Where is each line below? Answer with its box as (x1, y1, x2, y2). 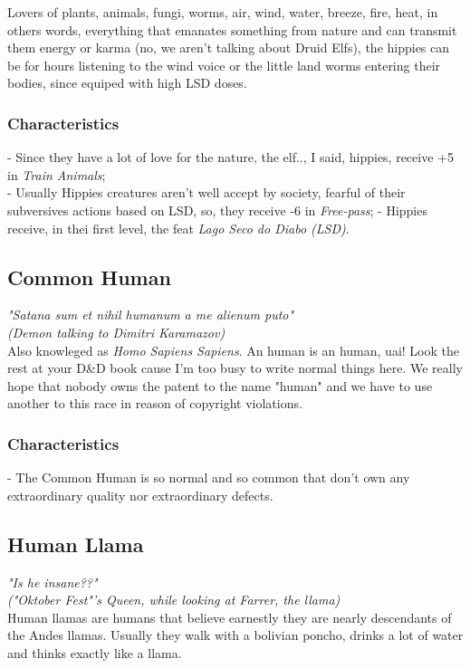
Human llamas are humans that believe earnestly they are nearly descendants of (7, 607, 452, 626)
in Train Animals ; (7, 165, 106, 184)
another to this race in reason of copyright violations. (7, 394, 302, 413)
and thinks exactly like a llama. (7, 643, 182, 662)
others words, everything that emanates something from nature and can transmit (7, 20, 457, 39)
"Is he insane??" (7, 572, 98, 591)
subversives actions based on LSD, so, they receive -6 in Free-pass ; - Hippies (7, 200, 427, 219)
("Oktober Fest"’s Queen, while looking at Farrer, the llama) (7, 590, 341, 609)
